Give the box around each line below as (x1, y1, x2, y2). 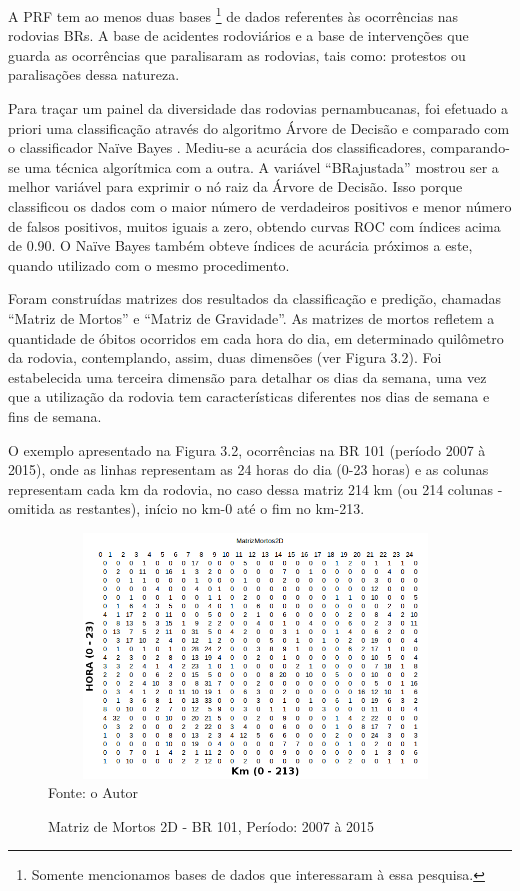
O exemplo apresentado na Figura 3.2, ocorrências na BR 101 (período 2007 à (8, 439, 486, 460)
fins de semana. (8, 405, 102, 426)
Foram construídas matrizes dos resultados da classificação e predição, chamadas (8, 288, 501, 309)
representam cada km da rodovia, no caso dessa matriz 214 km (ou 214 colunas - (8, 478, 503, 499)
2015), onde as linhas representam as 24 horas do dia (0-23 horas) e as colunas (8, 459, 489, 480)
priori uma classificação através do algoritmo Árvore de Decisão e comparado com (8, 117, 510, 138)
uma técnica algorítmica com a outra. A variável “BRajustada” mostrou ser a (24, 156, 499, 177)
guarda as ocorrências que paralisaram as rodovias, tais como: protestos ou (8, 44, 466, 65)
